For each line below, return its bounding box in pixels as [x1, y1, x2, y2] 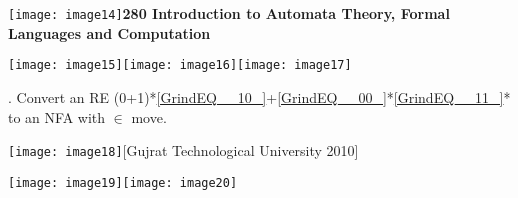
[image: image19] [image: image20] [8, 175, 238, 190]
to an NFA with [8, 106, 106, 127]
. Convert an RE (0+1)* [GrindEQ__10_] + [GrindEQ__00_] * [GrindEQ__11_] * [8, 86, 511, 107]
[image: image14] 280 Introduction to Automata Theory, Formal [8, 3, 450, 23]
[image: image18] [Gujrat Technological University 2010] [8, 140, 359, 161]
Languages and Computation [8, 22, 211, 43]
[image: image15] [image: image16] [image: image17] [8, 58, 352, 73]
